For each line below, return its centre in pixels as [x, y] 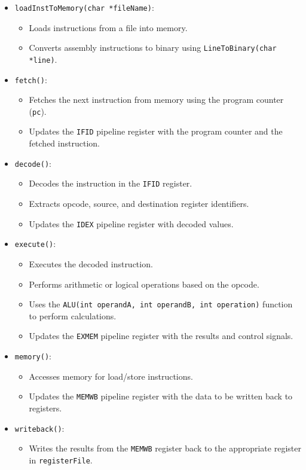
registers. [45, 408]
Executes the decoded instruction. [91, 263]
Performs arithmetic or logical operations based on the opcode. [144, 284]
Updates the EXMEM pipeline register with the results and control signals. [161, 336]
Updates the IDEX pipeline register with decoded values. [131, 223]
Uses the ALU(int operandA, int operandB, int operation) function [161, 304]
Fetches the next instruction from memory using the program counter [156, 100]
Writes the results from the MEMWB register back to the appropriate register [165, 448]
